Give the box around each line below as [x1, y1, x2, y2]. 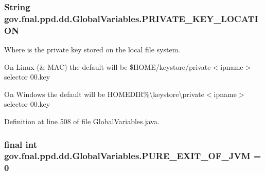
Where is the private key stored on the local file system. [4, 44, 181, 55]
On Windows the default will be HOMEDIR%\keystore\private [4, 88, 204, 99]
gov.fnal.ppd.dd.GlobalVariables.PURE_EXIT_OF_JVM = [4, 149, 261, 162]
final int [4, 138, 37, 150]
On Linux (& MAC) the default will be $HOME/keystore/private [4, 61, 211, 72]
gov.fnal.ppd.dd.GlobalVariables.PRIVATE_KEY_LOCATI [4, 12, 258, 25]
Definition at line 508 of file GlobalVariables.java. [4, 116, 160, 127]
